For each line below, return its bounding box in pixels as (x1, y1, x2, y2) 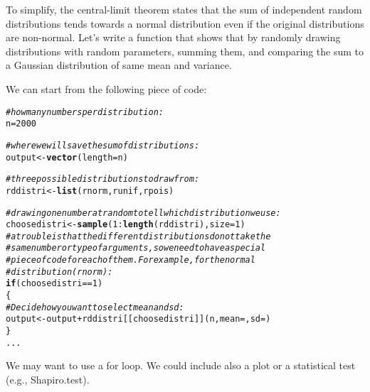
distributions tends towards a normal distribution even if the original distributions (6, 16, 364, 31)
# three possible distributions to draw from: (6, 174, 200, 185)
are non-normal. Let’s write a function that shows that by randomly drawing (6, 30, 341, 45)
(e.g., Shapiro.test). (6, 371, 90, 386)
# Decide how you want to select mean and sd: (6, 302, 184, 312)
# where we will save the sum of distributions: (6, 140, 200, 151)
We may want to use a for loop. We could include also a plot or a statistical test (6, 358, 356, 373)
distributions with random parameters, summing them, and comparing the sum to (6, 43, 364, 58)
